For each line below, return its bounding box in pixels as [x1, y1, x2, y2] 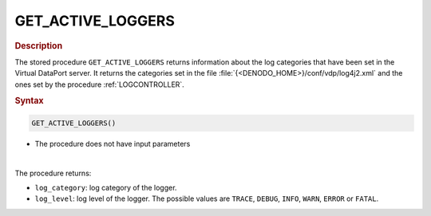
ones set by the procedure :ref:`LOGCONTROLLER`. [14, 80, 185, 89]
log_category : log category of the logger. [34, 183, 177, 192]
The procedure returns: [14, 168, 92, 178]
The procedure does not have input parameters [34, 139, 191, 148]
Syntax [14, 96, 44, 107]
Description [14, 40, 63, 51]
